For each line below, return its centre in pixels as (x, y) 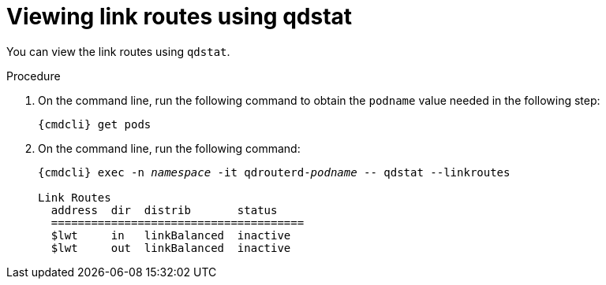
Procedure (34, 76)
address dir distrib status (164, 210)
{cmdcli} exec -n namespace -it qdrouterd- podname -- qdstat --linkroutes (274, 172)
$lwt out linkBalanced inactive (171, 248)
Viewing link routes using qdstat (180, 17)
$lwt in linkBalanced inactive (171, 235)
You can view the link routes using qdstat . (118, 51)
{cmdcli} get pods (95, 124)
